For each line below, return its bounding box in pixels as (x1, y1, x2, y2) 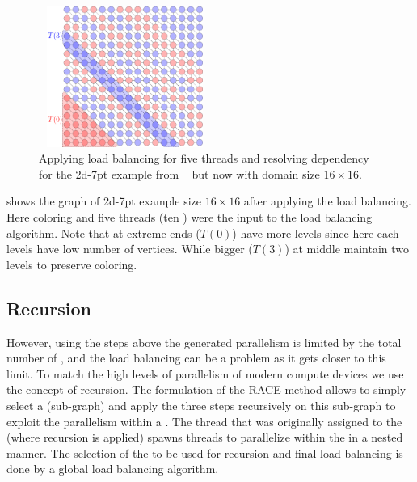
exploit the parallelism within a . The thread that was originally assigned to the (6, 412, 402, 429)
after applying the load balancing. (243, 192, 411, 209)
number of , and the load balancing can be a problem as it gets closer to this (6, 349, 386, 366)
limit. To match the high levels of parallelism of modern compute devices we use (6, 365, 404, 382)
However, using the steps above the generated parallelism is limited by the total (6, 333, 402, 350)
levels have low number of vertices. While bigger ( (6, 240, 253, 257)
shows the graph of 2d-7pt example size (6, 192, 201, 209)
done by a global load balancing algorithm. (6, 460, 219, 477)
